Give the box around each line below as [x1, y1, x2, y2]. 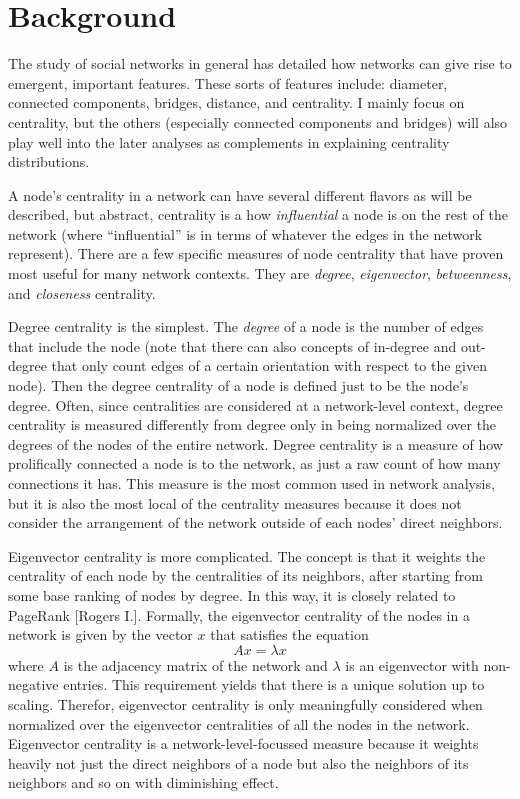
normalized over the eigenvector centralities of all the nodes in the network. [8, 713, 470, 734]
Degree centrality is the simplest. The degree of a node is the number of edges [8, 316, 484, 337]
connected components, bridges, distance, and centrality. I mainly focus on [8, 92, 465, 113]
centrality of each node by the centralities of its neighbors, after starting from [8, 565, 483, 586]
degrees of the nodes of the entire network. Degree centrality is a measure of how [8, 433, 503, 454]
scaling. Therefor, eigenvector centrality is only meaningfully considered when [8, 693, 483, 714]
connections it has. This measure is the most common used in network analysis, [8, 473, 495, 493]
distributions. [8, 151, 90, 172]
